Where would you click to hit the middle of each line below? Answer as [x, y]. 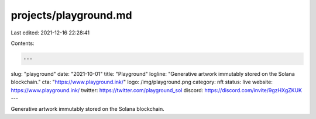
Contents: [23, 43]
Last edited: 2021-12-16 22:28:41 [50, 33]
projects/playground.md [71, 15]
